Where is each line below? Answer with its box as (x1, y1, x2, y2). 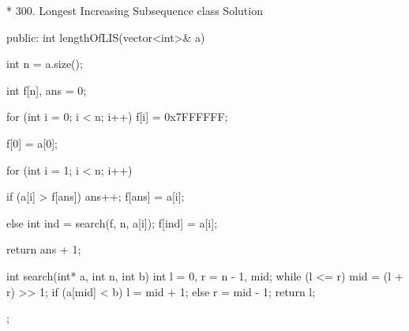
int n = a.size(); (6, 55, 83, 72)
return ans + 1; (6, 241, 81, 258)
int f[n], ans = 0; (6, 81, 87, 98)
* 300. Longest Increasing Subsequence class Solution (6, 2, 263, 18)
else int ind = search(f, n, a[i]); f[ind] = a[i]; (6, 214, 218, 231)
